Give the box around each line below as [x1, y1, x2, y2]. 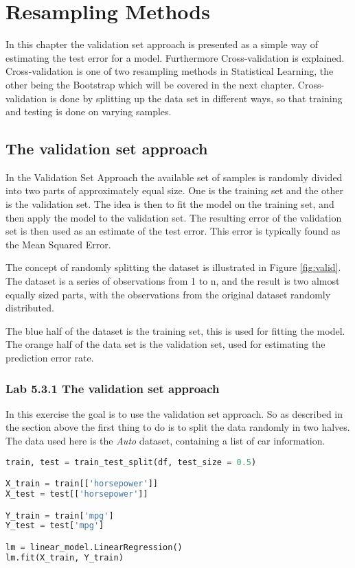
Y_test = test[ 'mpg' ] [5, 521, 104, 531]
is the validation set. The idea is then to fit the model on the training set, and [5, 197, 334, 211]
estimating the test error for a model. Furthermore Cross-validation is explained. [5, 50, 345, 64]
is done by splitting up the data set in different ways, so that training [49, 91, 343, 105]
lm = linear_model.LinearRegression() [5, 542, 183, 552]
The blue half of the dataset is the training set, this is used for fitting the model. [5, 323, 345, 338]
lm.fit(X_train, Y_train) [5, 552, 124, 563]
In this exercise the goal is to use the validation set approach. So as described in [5, 406, 343, 421]
